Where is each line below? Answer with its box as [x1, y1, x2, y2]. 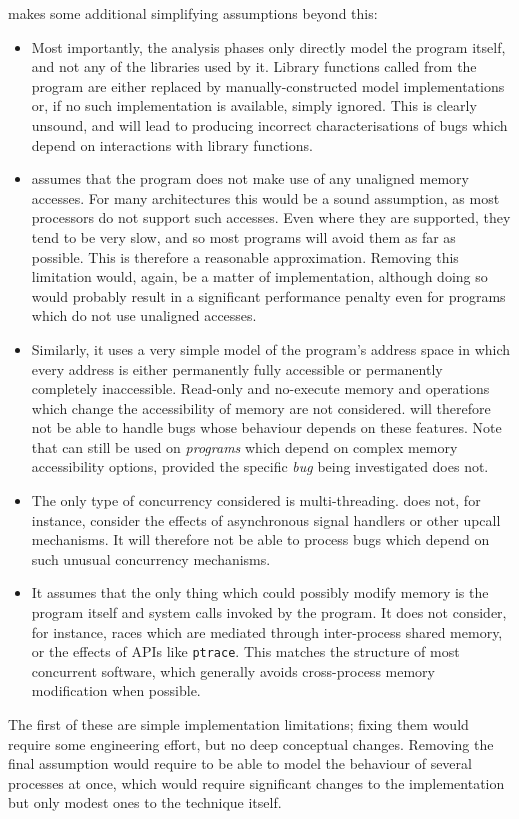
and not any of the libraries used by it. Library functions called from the [31, 56, 477, 77]
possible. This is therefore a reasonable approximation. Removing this [31, 246, 459, 267]
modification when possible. [31, 680, 201, 701]
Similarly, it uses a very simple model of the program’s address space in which [31, 338, 511, 359]
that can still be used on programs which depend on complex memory [31, 436, 458, 457]
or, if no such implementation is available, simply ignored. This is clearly [31, 95, 477, 116]
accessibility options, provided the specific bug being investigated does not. [31, 456, 489, 477]
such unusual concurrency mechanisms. [31, 548, 271, 569]
